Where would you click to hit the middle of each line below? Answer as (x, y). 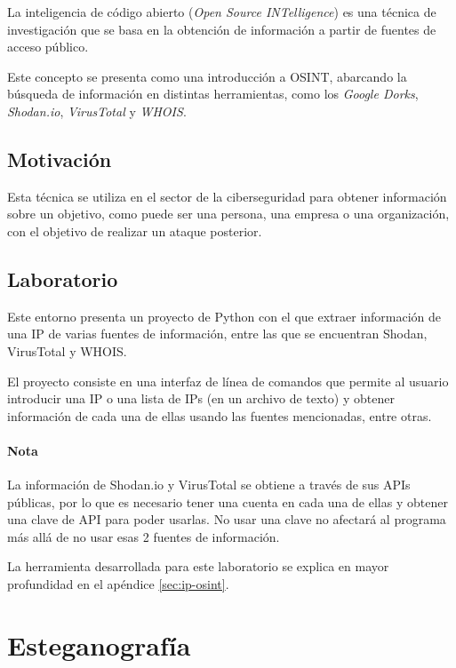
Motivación (60, 159)
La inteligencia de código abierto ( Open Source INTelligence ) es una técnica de (222, 12)
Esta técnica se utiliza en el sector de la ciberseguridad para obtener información (227, 196)
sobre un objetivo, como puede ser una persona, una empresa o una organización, (228, 214)
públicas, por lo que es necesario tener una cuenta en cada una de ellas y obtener (228, 501)
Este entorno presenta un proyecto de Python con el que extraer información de (224, 316)
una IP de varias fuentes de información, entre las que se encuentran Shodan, (217, 334)
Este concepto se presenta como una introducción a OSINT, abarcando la (207, 76)
